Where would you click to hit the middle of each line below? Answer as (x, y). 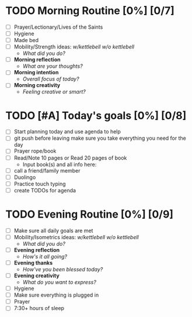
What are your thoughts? (53, 66)
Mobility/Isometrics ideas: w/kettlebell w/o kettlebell (76, 237)
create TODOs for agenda (45, 190)
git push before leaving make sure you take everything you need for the (100, 138)
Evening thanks (33, 263)
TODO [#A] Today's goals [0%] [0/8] (96, 116)
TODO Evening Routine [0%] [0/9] (89, 214)
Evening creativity (36, 275)
